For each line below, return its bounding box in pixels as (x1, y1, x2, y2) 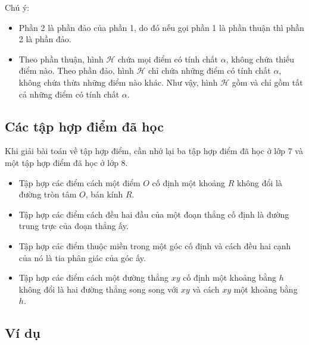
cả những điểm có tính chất (18, 87, 120, 100)
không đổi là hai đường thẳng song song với (18, 283, 179, 295)
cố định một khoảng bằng (183, 271, 276, 284)
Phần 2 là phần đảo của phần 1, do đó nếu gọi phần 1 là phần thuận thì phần (18, 21, 304, 33)
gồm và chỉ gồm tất (232, 76, 303, 88)
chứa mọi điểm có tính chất (118, 52, 219, 65)
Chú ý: (5, 1, 30, 13)
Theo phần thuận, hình (18, 52, 104, 65)
